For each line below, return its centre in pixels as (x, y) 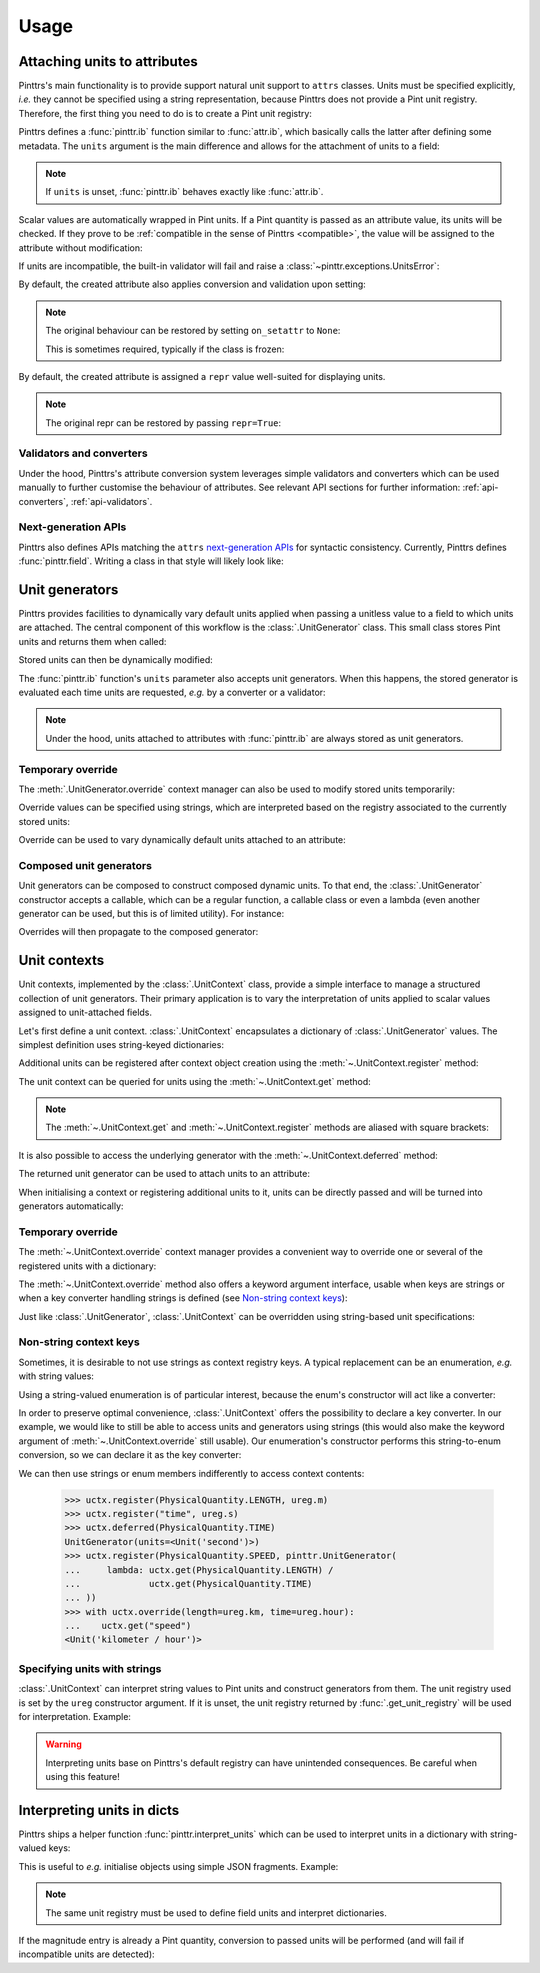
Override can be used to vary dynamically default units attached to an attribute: (182, 840)
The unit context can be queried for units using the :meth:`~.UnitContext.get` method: (195, 1081)
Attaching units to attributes (108, 61)
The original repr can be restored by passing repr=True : (163, 422)
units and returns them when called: (92, 641)
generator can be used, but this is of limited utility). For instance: (151, 914)
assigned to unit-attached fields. (85, 1012)
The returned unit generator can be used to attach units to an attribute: (164, 1174)
